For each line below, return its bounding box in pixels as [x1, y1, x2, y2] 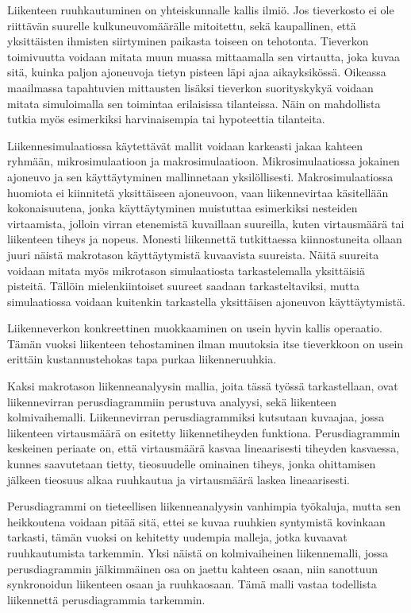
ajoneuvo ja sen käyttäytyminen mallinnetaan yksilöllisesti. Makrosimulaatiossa [7, 168, 394, 184]
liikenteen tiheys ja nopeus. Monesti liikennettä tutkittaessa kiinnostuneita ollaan [7, 231, 402, 247]
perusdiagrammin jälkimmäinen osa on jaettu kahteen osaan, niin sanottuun [7, 560, 378, 576]
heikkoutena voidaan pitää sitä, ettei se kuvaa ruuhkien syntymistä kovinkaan [7, 513, 386, 530]
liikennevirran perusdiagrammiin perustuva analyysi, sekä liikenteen [7, 393, 337, 409]
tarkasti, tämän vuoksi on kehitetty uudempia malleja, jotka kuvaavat [7, 529, 348, 545]
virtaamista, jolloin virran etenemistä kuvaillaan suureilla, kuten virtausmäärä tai [7, 215, 405, 231]
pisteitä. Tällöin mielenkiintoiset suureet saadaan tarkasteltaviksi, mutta [7, 277, 359, 294]
